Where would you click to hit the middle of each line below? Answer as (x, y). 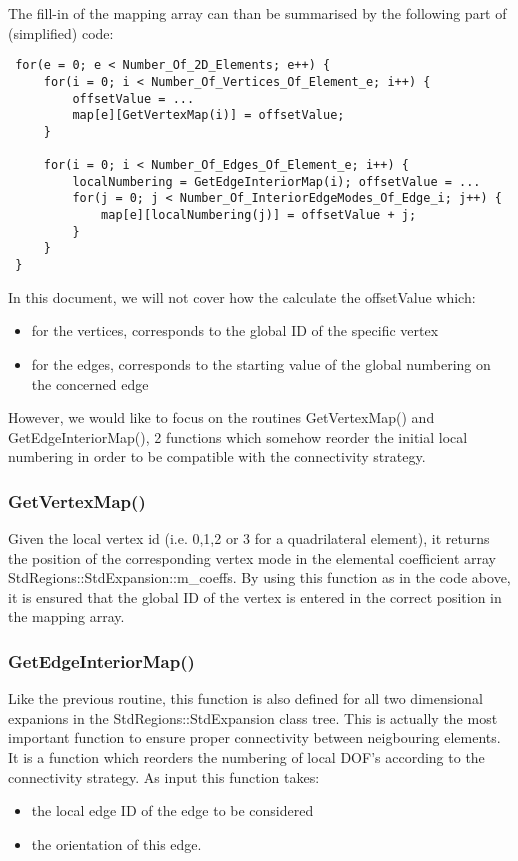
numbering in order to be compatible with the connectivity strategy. (217, 456)
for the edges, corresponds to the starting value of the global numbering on (261, 363)
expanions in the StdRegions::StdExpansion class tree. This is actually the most (253, 717)
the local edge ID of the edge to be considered (172, 810)
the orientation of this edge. (116, 843)
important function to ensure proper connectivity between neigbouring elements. (254, 737)
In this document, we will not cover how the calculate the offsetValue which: (242, 296)
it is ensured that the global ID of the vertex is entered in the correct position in (255, 596)
